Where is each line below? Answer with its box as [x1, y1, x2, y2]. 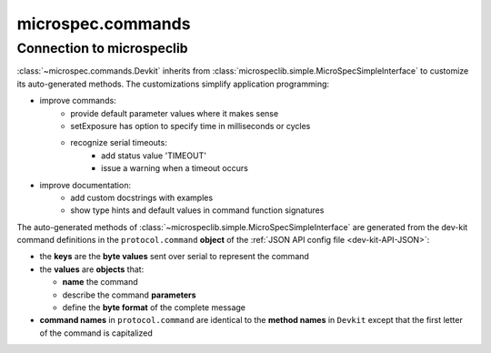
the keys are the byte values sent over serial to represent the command [39, 251, 309, 262]
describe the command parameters [62, 289, 196, 300]
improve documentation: [39, 179, 132, 190]
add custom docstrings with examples [70, 192, 214, 203]
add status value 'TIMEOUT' [101, 150, 206, 161]
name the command [62, 277, 138, 287]
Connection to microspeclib [16, 40, 188, 56]
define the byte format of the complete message [62, 302, 245, 313]
